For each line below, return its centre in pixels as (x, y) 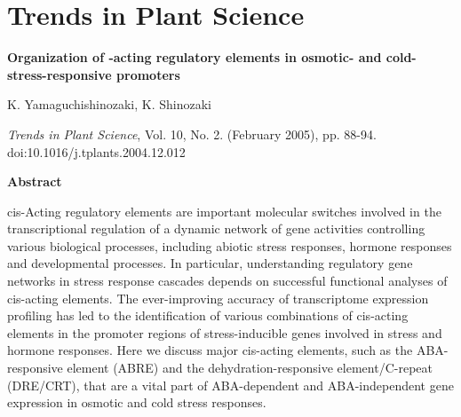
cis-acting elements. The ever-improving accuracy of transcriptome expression (218, 298)
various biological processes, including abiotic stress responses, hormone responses (230, 245)
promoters (148, 74)
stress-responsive (60, 74)
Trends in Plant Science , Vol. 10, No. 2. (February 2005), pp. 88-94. (192, 134)
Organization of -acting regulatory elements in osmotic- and (195, 57)
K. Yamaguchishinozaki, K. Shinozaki (109, 104)
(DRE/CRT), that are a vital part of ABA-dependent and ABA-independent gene (230, 385)
